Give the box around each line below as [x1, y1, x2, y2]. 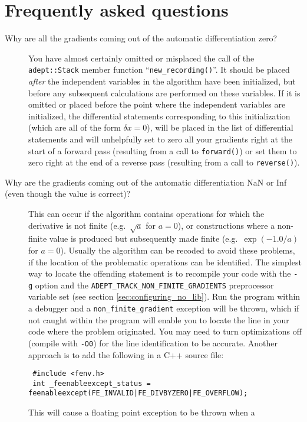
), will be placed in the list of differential [147, 121, 293, 134]
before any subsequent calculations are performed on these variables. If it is [28, 86, 301, 99]
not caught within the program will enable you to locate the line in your [28, 313, 289, 326]
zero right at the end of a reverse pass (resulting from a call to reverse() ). [28, 156, 300, 168]
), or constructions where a [177, 219, 275, 231]
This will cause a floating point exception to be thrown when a [28, 406, 255, 418]
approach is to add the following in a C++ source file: [28, 348, 224, 361]
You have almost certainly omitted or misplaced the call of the [28, 51, 255, 64]
